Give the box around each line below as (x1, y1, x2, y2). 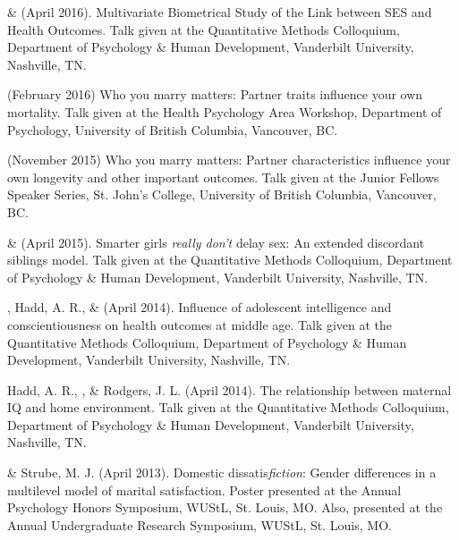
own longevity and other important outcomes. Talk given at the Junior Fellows (7, 167, 439, 186)
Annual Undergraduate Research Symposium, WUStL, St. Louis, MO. (7, 515, 392, 534)
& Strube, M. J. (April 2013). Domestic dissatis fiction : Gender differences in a (7, 463, 437, 482)
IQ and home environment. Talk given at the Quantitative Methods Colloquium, (7, 398, 449, 417)
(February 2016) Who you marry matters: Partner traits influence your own (7, 85, 423, 104)
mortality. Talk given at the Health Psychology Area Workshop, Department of (7, 102, 442, 121)
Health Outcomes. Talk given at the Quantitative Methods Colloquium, (7, 20, 400, 38)
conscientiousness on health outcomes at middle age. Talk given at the (7, 315, 393, 333)
